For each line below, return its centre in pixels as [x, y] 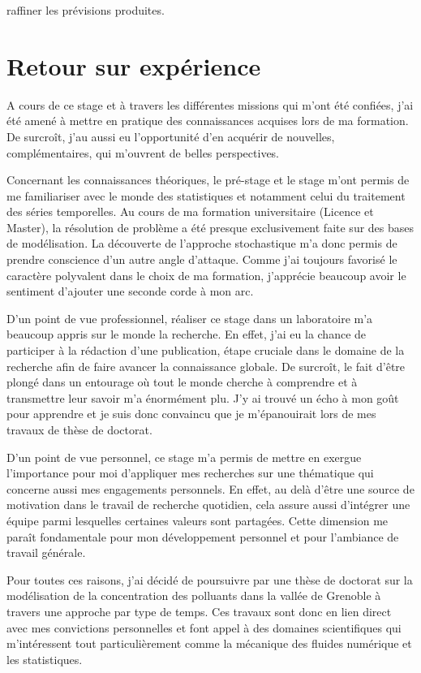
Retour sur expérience [134, 65]
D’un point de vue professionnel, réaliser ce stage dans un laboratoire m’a [190, 318]
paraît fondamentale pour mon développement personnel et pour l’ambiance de [203, 536]
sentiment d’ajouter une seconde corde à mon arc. [130, 291]
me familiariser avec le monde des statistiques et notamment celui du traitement [206, 195]
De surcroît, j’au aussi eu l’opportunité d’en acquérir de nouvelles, [171, 136]
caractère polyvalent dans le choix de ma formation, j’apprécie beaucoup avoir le [206, 275]
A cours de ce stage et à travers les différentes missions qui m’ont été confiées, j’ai [210, 104]
